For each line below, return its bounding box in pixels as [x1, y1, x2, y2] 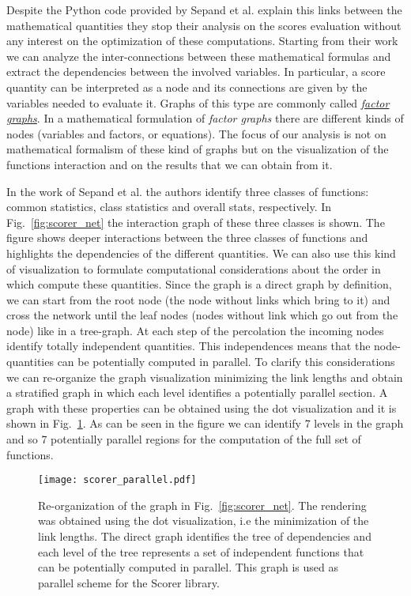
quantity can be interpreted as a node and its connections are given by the [6, 78, 368, 95]
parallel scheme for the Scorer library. [38, 574, 220, 590]
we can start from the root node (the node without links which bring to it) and [6, 291, 390, 307]
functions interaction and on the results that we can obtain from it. [6, 156, 333, 172]
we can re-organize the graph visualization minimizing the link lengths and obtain [6, 368, 403, 385]
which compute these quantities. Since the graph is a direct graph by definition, [6, 276, 392, 292]
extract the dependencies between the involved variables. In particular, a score [6, 63, 386, 80]
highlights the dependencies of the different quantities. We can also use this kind [6, 244, 396, 261]
